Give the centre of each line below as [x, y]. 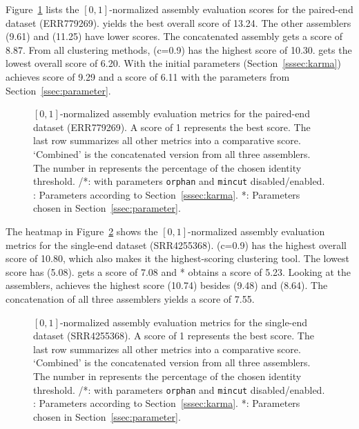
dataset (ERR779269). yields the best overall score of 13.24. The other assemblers [178, 22]
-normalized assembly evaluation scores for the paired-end [231, 9]
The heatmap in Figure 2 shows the [82, 231]
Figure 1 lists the [42, 9]
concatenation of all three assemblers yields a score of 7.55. [130, 298]
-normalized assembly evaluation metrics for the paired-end [185, 113]
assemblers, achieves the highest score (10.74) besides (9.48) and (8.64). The [167, 285]
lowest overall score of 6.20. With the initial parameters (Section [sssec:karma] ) [173, 63]
